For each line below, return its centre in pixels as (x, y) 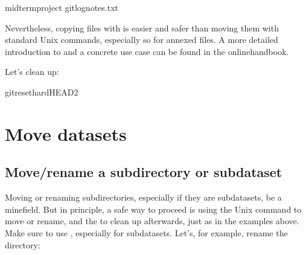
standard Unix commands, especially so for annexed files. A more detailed (142, 40)
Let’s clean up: (32, 72)
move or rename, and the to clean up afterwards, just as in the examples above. (152, 221)
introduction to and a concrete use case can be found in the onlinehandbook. (147, 51)
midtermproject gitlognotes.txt (62, 7)
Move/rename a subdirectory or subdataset (144, 172)
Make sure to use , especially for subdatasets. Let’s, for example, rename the (146, 232)
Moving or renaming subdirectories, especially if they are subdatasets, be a (143, 197)
